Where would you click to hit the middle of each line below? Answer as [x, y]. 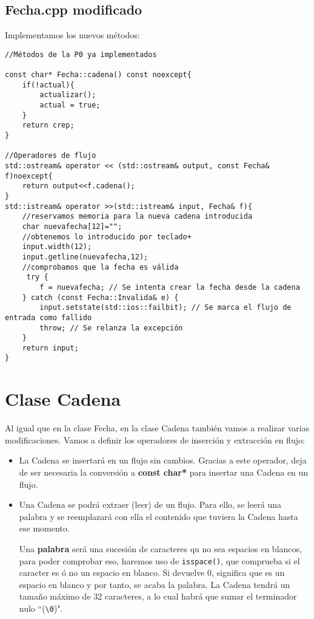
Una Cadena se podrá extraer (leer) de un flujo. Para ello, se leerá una [150, 504]
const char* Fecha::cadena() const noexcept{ [98, 75]
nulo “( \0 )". [41, 608]
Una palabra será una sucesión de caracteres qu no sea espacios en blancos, [160, 549]
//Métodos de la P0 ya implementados [81, 54]
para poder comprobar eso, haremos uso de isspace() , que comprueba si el [159, 560]
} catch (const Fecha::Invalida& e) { [100, 297]
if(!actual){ [48, 85]
